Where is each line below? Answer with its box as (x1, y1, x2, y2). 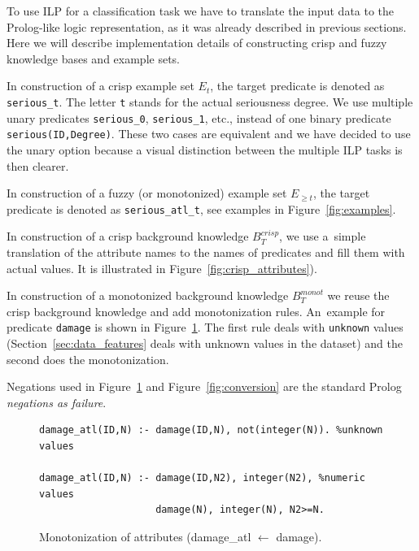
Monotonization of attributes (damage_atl (39, 527, 251, 544)
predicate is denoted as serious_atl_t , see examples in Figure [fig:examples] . (7, 200, 396, 217)
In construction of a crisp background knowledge (7, 228, 249, 245)
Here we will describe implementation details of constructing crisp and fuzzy (7, 34, 387, 51)
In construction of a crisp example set (7, 77, 194, 94)
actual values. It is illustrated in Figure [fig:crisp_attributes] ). (7, 259, 317, 276)
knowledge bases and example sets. (7, 50, 180, 67)
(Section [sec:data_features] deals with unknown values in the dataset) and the (7, 335, 403, 351)
